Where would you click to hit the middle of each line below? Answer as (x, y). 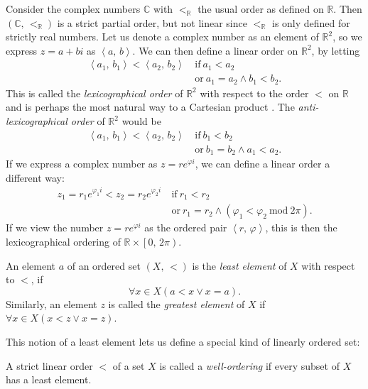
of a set (129, 365)
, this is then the (301, 228)
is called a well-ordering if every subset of (249, 365)
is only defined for (311, 22)
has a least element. (49, 379)
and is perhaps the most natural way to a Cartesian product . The (150, 107)
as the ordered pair (186, 228)
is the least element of (239, 265)
